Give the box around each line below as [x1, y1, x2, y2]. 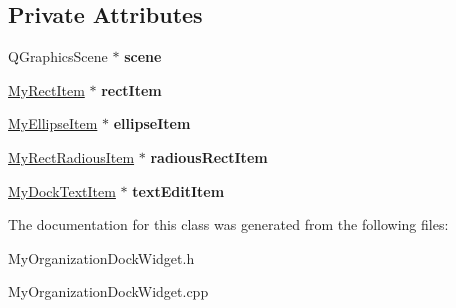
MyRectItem [8, 79, 85, 100]
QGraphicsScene [8, 46, 108, 67]
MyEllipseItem [8, 113, 98, 134]
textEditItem [132, 180, 225, 201]
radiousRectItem [150, 146, 268, 167]
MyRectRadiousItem [8, 146, 135, 167]
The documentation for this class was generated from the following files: [8, 214, 449, 235]
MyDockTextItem [8, 180, 116, 201]
